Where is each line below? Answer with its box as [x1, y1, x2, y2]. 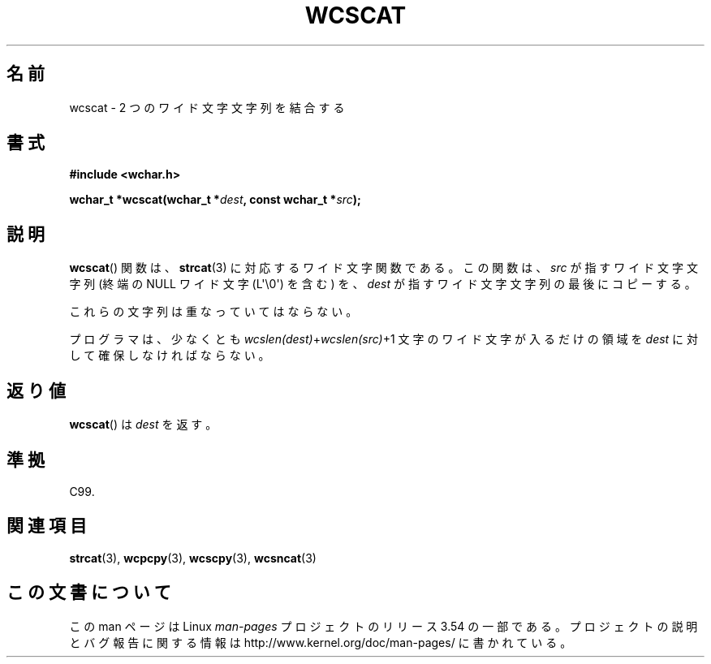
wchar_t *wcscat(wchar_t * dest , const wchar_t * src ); [69, 192, 361, 207]
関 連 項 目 [6, 515, 87, 537]
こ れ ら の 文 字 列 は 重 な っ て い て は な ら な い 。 [69, 304, 358, 319]
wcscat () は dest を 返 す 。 [69, 417, 218, 432]
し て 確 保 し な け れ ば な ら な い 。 [69, 348, 270, 363]
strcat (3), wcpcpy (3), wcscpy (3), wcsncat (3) [69, 550, 317, 565]
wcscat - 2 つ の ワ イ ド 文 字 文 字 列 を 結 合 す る [69, 100, 345, 114]
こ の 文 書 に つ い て [6, 582, 171, 603]
